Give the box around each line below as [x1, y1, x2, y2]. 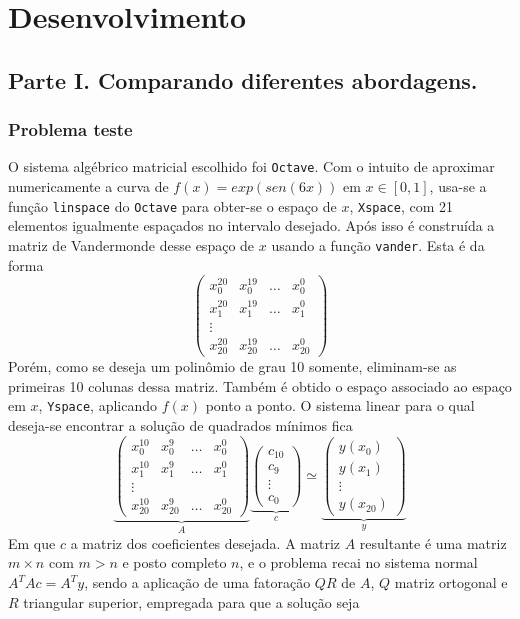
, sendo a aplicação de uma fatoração [84, 572, 311, 592]
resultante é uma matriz [359, 532, 507, 553]
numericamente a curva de [8, 176, 169, 197]
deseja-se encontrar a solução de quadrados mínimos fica [8, 414, 353, 435]
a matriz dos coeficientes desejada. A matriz [70, 532, 341, 553]
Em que [8, 532, 56, 553]
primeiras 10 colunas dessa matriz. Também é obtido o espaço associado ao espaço [8, 375, 512, 396]
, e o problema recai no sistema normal [239, 552, 478, 573]
